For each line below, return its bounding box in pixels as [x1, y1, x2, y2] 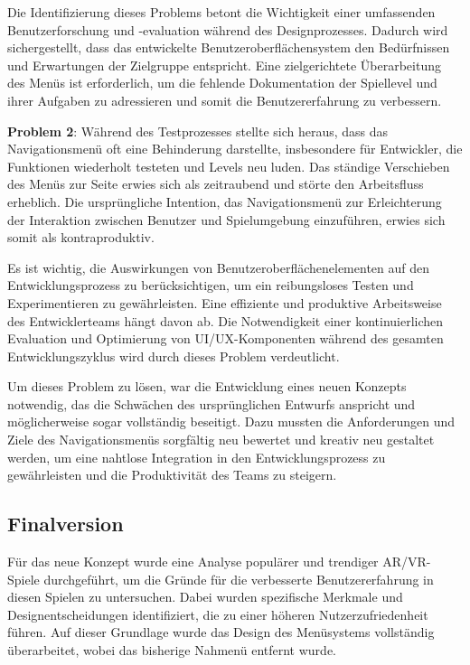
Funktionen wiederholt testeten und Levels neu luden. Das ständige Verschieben [7, 156, 450, 175]
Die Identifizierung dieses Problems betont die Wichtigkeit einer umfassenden [7, 3, 436, 21]
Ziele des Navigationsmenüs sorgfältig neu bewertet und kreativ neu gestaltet [7, 430, 435, 449]
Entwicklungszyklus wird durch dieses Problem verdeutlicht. [7, 346, 340, 365]
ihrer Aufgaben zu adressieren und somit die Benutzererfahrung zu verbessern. [7, 90, 442, 109]
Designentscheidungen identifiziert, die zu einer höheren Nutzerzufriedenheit [7, 604, 428, 623]
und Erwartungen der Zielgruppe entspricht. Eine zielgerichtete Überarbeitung [7, 55, 441, 74]
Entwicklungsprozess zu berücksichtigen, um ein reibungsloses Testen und [7, 276, 414, 295]
